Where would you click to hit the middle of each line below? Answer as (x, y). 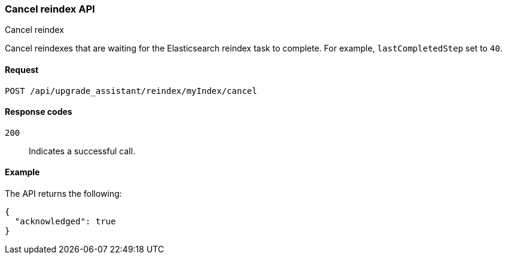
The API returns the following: (63, 194)
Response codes (39, 112)
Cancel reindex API (50, 9)
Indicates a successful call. (82, 151)
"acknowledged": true (65, 222)
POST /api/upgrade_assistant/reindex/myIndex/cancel (131, 91)
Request (22, 69)
